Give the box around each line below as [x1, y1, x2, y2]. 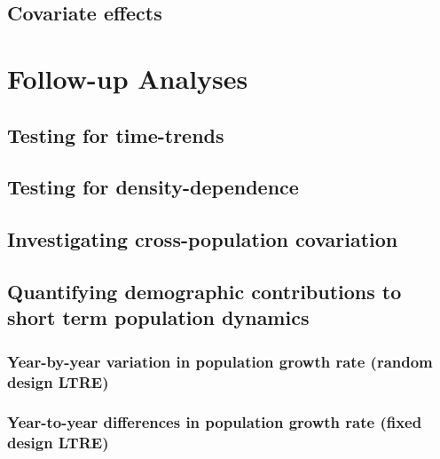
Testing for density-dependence [7, 173, 299, 201]
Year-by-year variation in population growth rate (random [7, 350, 433, 372]
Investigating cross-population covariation [7, 226, 398, 253]
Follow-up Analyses [7, 59, 248, 96]
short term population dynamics [7, 304, 310, 331]
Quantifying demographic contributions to [7, 277, 402, 305]
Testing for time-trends [7, 121, 224, 148]
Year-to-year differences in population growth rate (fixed [7, 411, 422, 433]
